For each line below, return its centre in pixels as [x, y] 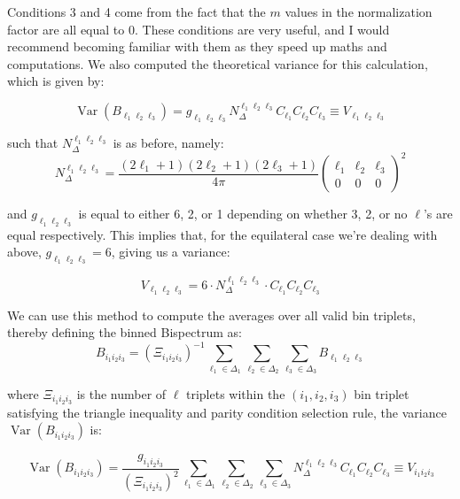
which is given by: [56, 81]
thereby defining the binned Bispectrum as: [125, 332]
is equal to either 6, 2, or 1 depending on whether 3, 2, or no [243, 214]
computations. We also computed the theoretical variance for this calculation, [218, 63]
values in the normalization [359, 12]
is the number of [121, 393]
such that [33, 143]
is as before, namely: [168, 143]
